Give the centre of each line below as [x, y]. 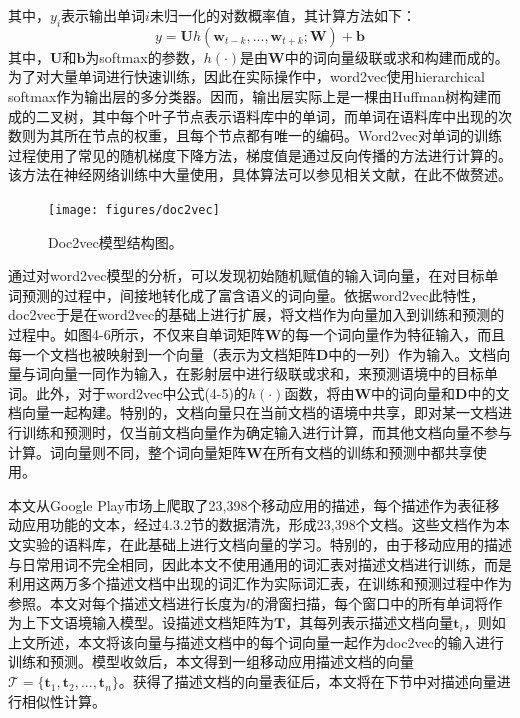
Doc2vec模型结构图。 [115, 241]
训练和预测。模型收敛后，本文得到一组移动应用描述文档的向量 [211, 661]
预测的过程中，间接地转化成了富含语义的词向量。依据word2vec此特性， [253, 294]
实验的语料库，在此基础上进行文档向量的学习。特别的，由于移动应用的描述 [266, 543]
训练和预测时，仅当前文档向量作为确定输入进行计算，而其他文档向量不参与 [266, 431]
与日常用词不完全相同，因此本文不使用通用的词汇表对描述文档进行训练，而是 [260, 563]
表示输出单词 [103, 15]
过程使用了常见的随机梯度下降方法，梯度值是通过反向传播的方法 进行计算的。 [260, 154]
